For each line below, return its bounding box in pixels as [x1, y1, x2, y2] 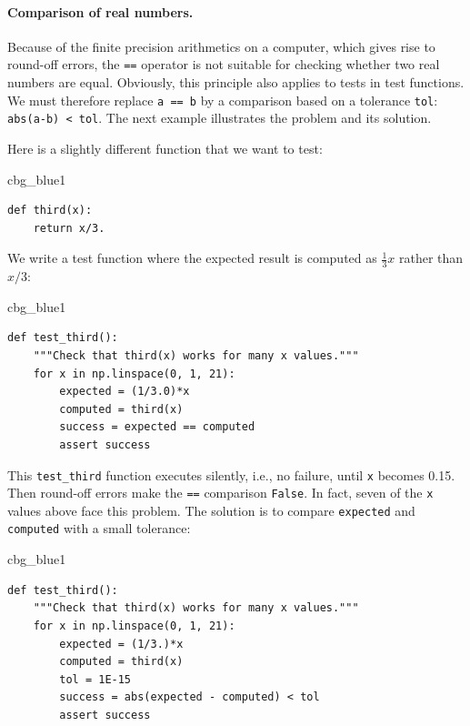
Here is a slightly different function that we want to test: [7, 138, 323, 157]
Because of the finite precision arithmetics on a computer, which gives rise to [7, 36, 435, 55]
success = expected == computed [59, 420, 255, 434]
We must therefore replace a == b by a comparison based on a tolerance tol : [7, 90, 438, 109]
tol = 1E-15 [59, 672, 132, 686]
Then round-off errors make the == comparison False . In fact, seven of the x [7, 483, 434, 502]
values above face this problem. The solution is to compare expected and [7, 500, 415, 519]
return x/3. [33, 221, 105, 235]
